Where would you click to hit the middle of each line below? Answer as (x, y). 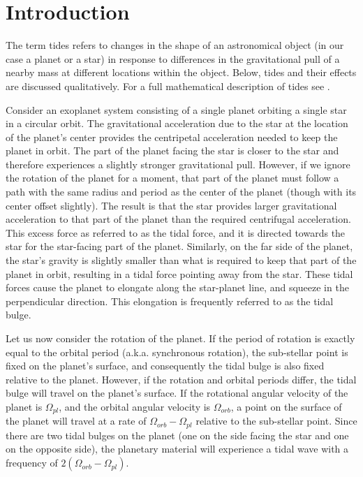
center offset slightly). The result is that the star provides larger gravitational (171, 205)
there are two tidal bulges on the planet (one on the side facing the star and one (177, 435)
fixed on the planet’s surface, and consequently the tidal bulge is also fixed (165, 366)
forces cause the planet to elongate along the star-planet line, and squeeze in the (177, 287)
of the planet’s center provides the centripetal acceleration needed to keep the (172, 137)
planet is (24, 406)
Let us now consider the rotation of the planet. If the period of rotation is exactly (180, 338)
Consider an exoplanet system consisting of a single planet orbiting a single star (176, 109)
